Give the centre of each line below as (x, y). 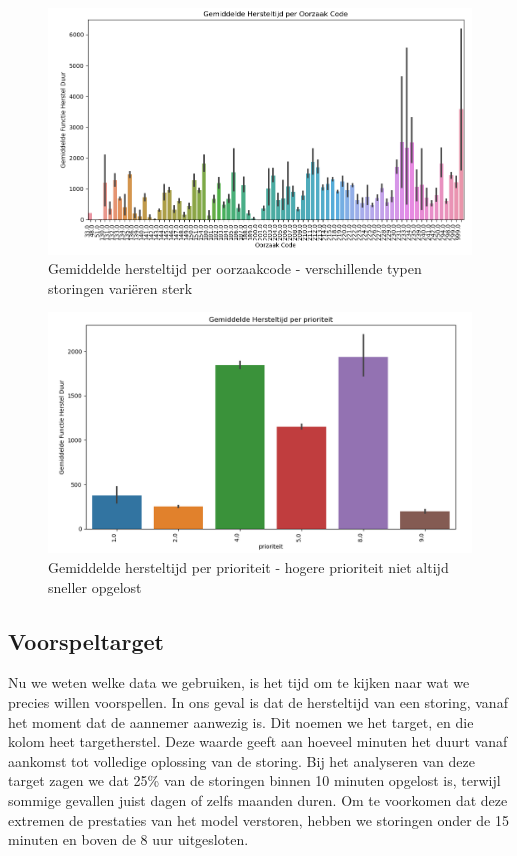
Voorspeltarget (86, 640)
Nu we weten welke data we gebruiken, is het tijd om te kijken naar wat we (239, 682)
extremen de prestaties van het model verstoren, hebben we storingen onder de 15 (259, 819)
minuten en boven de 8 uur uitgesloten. (128, 839)
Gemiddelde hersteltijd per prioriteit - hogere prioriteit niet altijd (248, 567)
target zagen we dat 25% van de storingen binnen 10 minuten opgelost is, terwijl (254, 780)
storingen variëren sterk (120, 287)
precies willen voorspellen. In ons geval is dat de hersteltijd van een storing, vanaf (258, 702)
